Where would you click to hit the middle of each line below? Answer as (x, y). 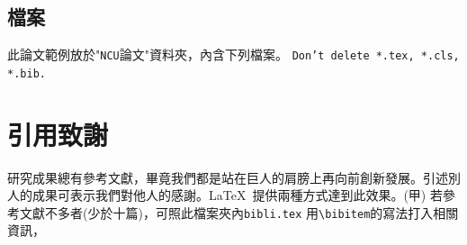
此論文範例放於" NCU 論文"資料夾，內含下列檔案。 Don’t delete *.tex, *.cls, (233, 54)
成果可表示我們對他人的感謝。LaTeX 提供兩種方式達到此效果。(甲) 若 (237, 195)
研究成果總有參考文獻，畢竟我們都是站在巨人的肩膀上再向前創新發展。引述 (228, 177)
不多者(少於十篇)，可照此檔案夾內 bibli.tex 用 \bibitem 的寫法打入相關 (251, 212)
